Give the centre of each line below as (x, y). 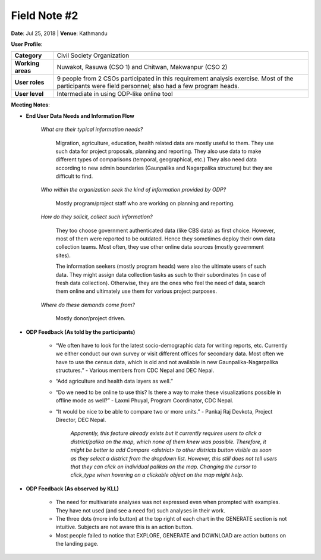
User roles (29, 82)
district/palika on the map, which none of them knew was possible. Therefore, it (169, 442)
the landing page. (77, 544)
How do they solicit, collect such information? (97, 217)
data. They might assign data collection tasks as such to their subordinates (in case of (161, 274)
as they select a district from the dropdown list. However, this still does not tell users (174, 458)
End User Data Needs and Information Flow (80, 115)
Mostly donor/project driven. (91, 318)
